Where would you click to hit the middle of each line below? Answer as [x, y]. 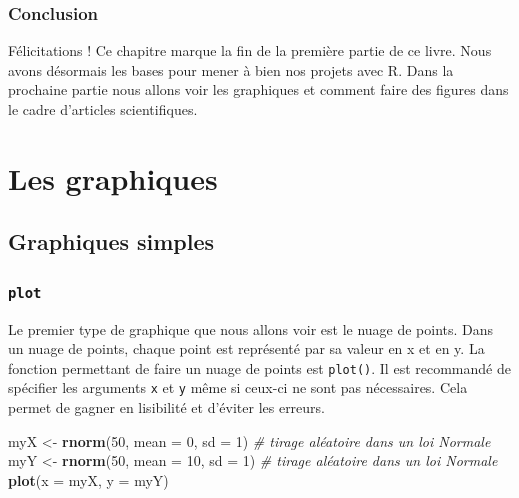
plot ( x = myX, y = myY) [88, 479]
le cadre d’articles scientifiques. [103, 109]
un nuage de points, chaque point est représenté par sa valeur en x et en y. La [246, 348]
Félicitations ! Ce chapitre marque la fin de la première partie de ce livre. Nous [250, 50]
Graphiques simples [111, 241]
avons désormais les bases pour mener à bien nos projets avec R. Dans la [231, 69]
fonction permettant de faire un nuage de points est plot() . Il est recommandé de [259, 367]
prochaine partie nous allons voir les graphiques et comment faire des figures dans [258, 89]
